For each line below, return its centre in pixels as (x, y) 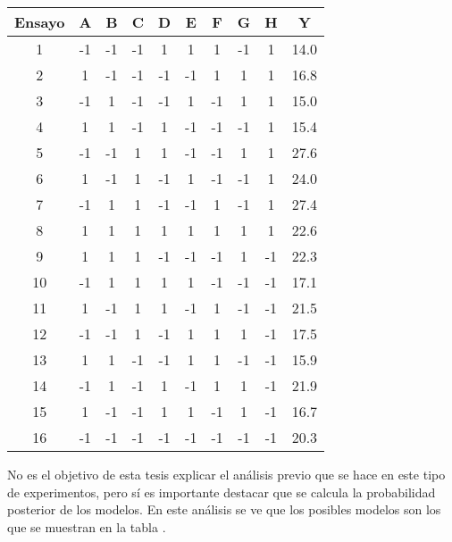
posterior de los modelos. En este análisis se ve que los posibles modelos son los (224, 509)
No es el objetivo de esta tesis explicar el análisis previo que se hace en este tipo (226, 474)
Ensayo (40, 22)
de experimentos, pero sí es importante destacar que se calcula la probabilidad (222, 492)
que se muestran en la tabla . (87, 526)
